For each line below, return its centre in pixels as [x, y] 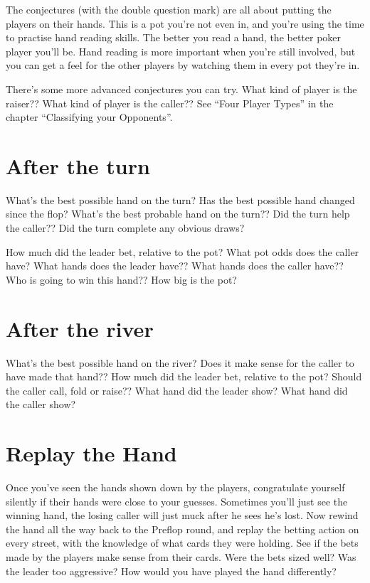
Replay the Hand [91, 453]
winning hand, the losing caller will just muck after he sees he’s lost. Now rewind [182, 515]
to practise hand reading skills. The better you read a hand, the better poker [174, 37]
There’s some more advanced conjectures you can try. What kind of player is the [181, 89]
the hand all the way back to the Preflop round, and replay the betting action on [183, 529]
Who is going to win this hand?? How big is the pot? [121, 279]
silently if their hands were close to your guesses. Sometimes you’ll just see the [177, 501]
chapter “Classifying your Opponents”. [89, 117]
